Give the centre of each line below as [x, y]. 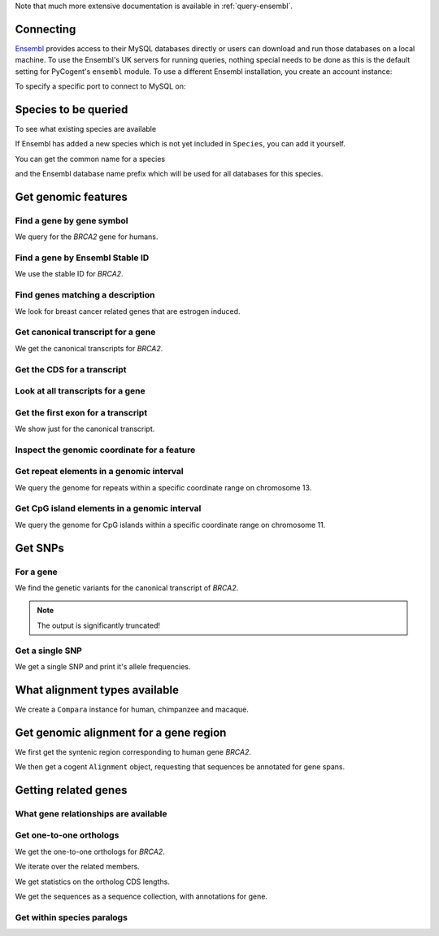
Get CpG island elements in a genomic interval [108, 508]
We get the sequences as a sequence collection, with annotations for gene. [141, 897]
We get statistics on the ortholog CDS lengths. [92, 882]
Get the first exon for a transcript [81, 412]
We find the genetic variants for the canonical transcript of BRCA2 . [127, 588]
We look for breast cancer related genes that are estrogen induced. [128, 311]
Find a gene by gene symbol [72, 220]
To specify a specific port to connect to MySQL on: [100, 86]
